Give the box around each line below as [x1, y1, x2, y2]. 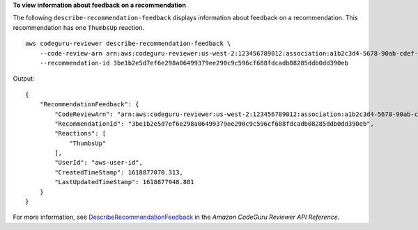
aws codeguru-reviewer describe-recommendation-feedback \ [25, 40, 231, 48]
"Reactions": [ [54, 129, 107, 138]
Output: [13, 74, 35, 83]
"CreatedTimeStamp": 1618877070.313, [54, 168, 184, 176]
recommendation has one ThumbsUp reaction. [13, 23, 145, 31]
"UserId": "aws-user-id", [54, 158, 143, 167]
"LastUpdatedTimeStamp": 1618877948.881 [54, 178, 194, 186]
